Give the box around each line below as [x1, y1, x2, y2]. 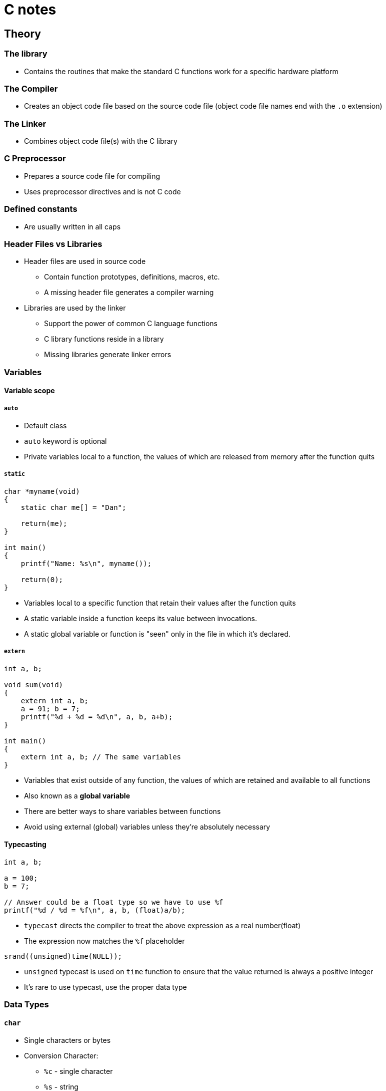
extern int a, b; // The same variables [20, 752, 181, 761]
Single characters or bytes [24, 1036, 111, 1045]
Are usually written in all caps [24, 222, 121, 231]
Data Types [4, 999, 49, 1010]
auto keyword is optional [24, 437, 107, 446]
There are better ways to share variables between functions [24, 806, 221, 815]
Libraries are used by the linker [24, 304, 126, 313]
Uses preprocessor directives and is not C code [24, 187, 181, 196]
